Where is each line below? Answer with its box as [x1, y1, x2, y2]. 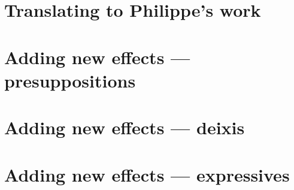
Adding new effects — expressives [4, 162, 290, 186]
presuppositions [4, 68, 136, 92]
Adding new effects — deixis [4, 115, 245, 140]
